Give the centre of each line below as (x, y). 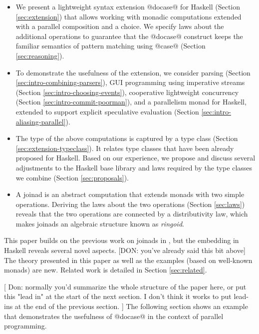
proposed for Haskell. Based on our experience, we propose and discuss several (135, 158)
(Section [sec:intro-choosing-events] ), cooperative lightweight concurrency (127, 92)
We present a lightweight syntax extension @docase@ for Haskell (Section (128, 6)
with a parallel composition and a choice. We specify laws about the (120, 26)
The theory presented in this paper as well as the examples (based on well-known (128, 260)
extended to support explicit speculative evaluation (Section (107, 111)
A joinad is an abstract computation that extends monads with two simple (130, 194)
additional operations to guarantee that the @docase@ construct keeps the (129, 36)
